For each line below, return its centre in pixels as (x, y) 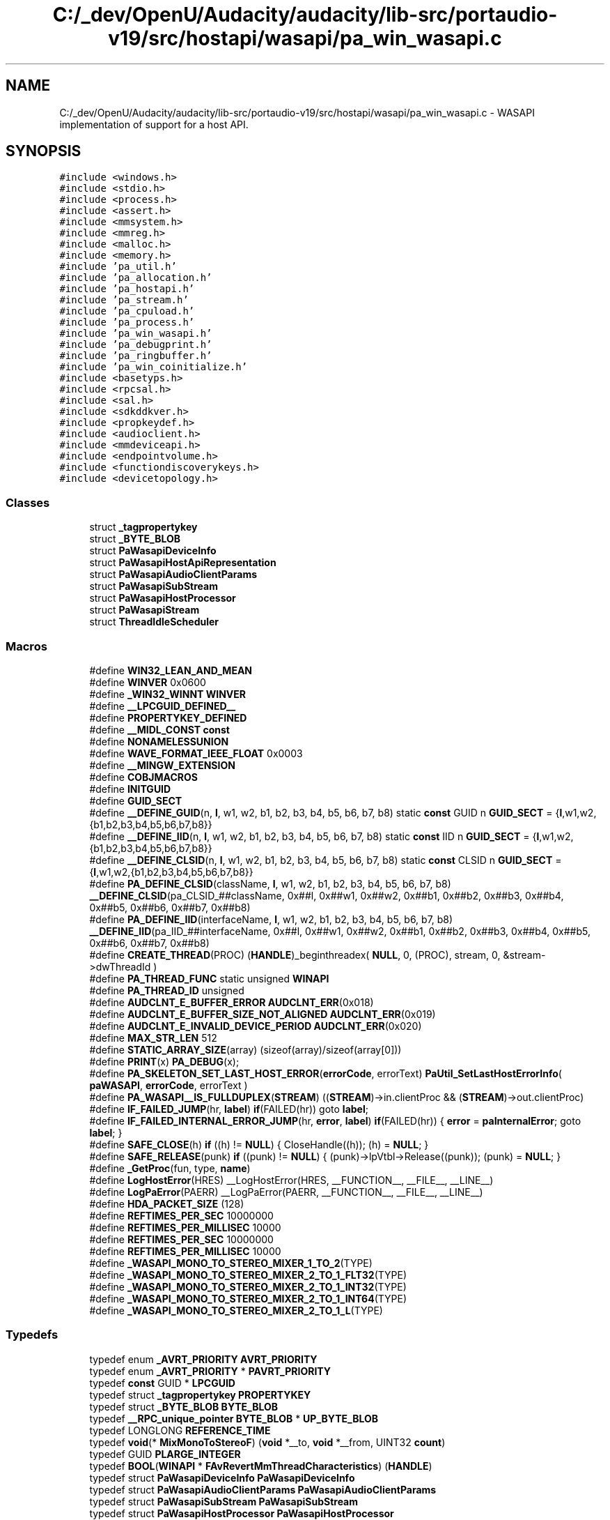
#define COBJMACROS (143, 777)
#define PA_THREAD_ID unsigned (167, 990)
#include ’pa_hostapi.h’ (127, 289)
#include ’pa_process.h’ (127, 322)
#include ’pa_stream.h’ (124, 300)
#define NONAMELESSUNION (159, 741)
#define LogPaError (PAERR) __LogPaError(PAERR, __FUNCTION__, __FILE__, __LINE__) (286, 1192)
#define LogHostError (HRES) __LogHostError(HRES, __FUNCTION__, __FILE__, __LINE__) (291, 1180)
